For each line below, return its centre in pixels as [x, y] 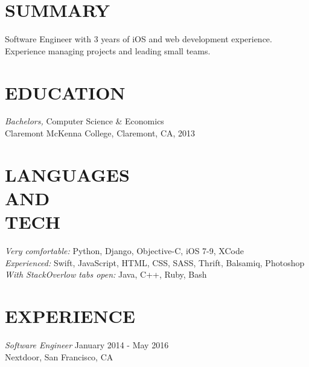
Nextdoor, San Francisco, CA [59, 356]
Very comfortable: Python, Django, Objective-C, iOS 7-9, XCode [124, 251]
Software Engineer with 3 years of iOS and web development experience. [139, 39]
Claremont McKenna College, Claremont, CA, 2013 [100, 133]
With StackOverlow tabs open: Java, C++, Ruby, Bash [106, 274]
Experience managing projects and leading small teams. [108, 50]
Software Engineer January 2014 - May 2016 [87, 345]
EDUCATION [65, 92]
